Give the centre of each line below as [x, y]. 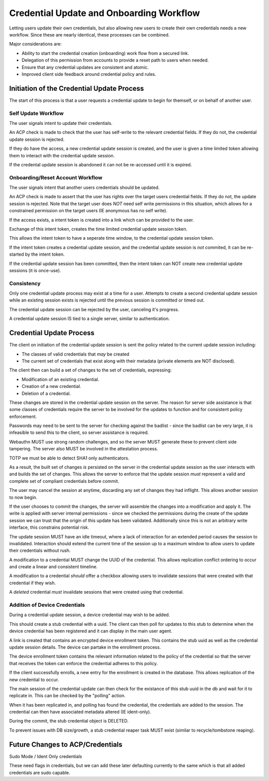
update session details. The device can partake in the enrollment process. [85, 647]
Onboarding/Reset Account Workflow [56, 177]
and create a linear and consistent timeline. [54, 567]
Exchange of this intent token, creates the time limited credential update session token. [98, 229]
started [17, 254]
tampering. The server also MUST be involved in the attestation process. [84, 449]
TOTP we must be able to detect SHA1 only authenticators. [69, 458]
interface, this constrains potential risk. [49, 527]
